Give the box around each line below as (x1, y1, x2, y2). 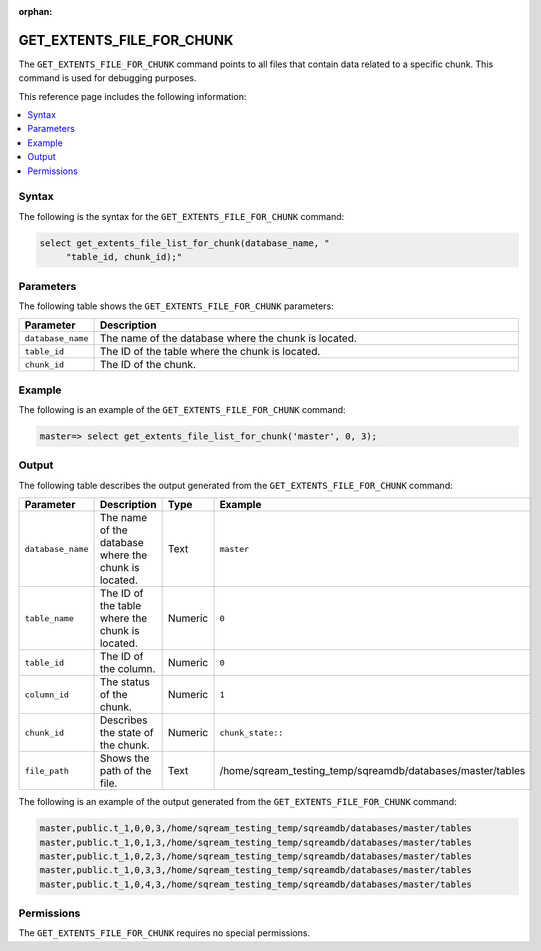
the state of (99, 726, 154, 740)
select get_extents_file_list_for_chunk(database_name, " (39, 237, 330, 249)
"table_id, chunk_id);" (65, 251, 183, 263)
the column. (99, 662, 156, 676)
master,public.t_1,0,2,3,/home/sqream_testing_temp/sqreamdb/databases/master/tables (39, 850, 472, 862)
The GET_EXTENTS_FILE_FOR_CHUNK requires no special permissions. (18, 927, 310, 939)
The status (99, 675, 150, 689)
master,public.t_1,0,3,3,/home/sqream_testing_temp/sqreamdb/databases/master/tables (39, 865, 472, 876)
